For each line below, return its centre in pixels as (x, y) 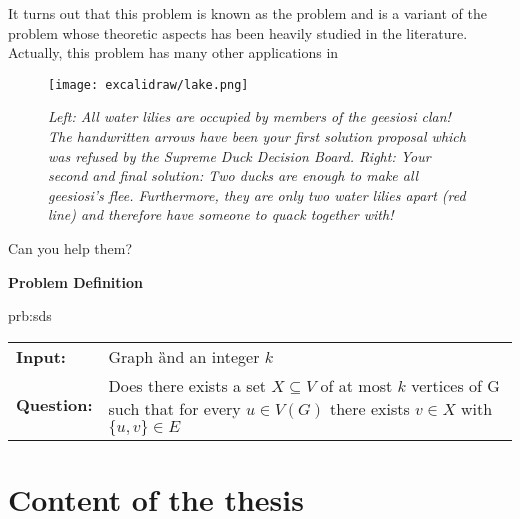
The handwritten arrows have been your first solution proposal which (257, 136)
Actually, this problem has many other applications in (173, 52)
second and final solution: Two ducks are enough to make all (233, 175)
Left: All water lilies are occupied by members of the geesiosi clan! (249, 116)
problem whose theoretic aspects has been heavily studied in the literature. (238, 32)
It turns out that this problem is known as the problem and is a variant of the (247, 13)
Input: (41, 356)
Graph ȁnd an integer (184, 356)
